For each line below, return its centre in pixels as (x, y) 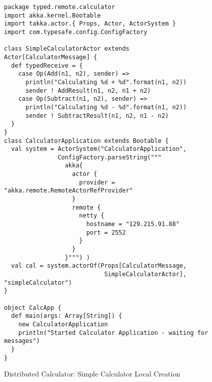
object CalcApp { (33, 308)
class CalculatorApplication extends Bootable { (86, 141)
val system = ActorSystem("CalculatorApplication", (99, 149)
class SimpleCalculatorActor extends (67, 49)
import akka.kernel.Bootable (52, 15)
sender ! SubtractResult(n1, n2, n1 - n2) (97, 116)
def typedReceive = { (47, 65)
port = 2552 (106, 232)
